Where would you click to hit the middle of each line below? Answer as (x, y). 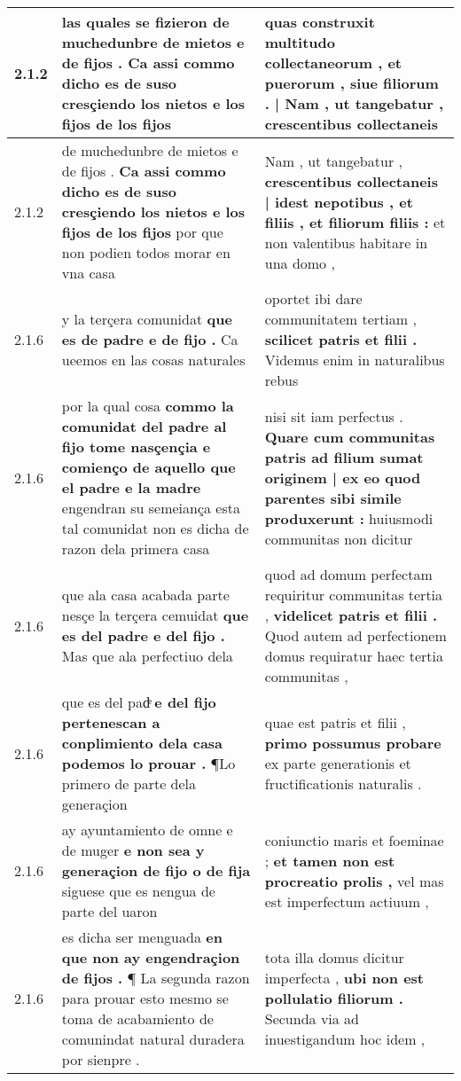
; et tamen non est (330, 860)
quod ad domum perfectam (348, 574)
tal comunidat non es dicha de (155, 528)
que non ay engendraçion (151, 957)
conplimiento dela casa (142, 743)
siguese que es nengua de (138, 891)
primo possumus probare (353, 743)
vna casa (88, 273)
